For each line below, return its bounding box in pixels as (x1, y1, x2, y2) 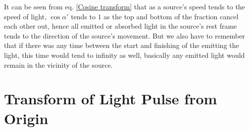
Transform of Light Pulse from (4, 88, 217, 109)
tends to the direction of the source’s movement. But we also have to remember (4, 30, 245, 41)
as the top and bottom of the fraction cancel (103, 11, 239, 21)
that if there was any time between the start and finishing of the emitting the (4, 40, 239, 50)
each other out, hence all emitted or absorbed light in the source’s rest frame (4, 21, 237, 31)
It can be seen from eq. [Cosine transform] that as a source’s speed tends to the (4, 1, 245, 11)
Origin (4, 108, 49, 128)
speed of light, (4, 11, 47, 21)
